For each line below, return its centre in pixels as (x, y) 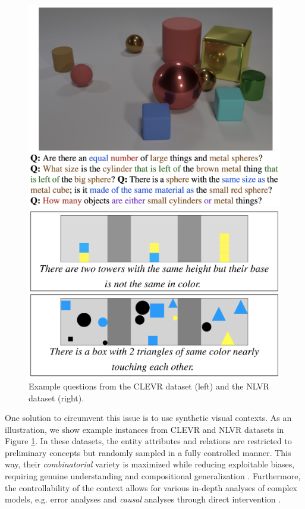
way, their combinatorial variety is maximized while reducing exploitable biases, (150, 464)
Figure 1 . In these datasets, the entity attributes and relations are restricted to (148, 441)
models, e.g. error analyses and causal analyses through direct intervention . (143, 499)
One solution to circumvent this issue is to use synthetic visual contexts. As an (148, 418)
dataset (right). (56, 398)
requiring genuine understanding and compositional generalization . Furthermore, (153, 476)
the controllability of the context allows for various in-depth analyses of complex (151, 487)
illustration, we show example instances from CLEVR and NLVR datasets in (144, 429)
